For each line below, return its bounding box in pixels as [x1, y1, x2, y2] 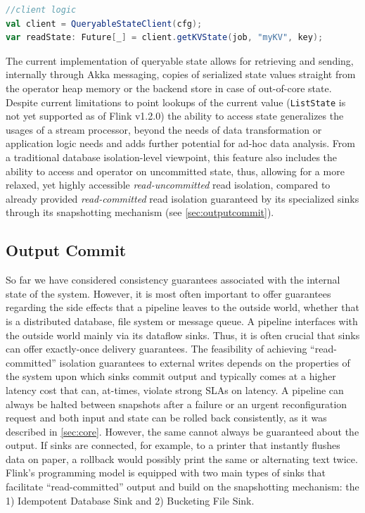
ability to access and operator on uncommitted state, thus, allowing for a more [6, 163, 345, 178]
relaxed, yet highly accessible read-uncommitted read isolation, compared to [6, 177, 331, 192]
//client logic [6, 5, 77, 15]
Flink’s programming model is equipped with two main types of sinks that [6, 465, 326, 480]
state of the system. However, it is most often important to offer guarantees [6, 286, 331, 300]
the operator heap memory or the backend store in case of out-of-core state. [6, 80, 332, 95]
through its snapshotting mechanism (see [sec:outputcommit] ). [6, 205, 274, 220]
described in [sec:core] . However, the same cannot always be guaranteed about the [6, 424, 359, 438]
